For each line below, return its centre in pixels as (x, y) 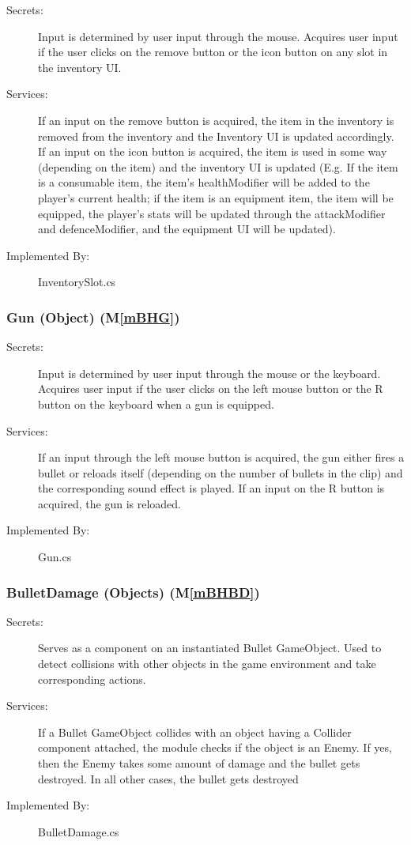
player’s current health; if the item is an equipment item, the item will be (216, 197)
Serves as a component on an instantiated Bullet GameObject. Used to (210, 648)
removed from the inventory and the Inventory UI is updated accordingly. (216, 136)
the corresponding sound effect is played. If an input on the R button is (211, 488)
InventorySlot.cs (77, 282)
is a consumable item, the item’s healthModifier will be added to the (204, 182)
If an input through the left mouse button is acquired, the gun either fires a (221, 457)
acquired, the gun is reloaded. (110, 503)
